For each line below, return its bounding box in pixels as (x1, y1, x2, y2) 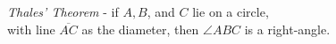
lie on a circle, (192, 3, 269, 20)
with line (7, 19, 55, 38)
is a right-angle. (244, 19, 331, 38)
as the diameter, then (81, 19, 199, 38)
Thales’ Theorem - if (7, 3, 119, 20)
